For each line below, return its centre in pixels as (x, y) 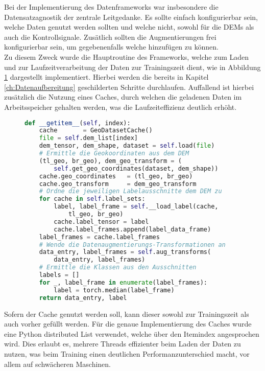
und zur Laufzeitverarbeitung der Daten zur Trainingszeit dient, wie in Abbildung (132, 67)
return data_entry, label (83, 298)
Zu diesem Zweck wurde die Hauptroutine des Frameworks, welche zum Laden (127, 56)
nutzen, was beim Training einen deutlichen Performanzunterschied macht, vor (127, 353)
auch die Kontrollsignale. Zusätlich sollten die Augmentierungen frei (110, 37)
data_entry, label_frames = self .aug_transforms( (125, 252)
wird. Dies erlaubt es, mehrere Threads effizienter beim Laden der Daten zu (123, 344)
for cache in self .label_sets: (92, 199)
